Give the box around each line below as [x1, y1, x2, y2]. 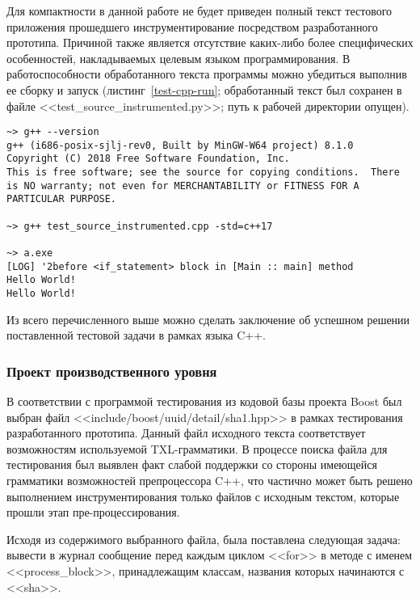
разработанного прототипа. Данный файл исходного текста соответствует [6, 424, 366, 441]
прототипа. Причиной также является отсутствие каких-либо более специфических [6, 34, 414, 51]
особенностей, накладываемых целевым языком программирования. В [6, 49, 351, 66]
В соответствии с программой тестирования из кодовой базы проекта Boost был [6, 393, 402, 410]
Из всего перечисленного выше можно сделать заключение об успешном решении [6, 310, 410, 327]
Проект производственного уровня [6, 361, 217, 381]
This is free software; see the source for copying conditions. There [6, 167, 400, 179]
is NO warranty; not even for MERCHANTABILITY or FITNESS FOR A [6, 179, 359, 192]
